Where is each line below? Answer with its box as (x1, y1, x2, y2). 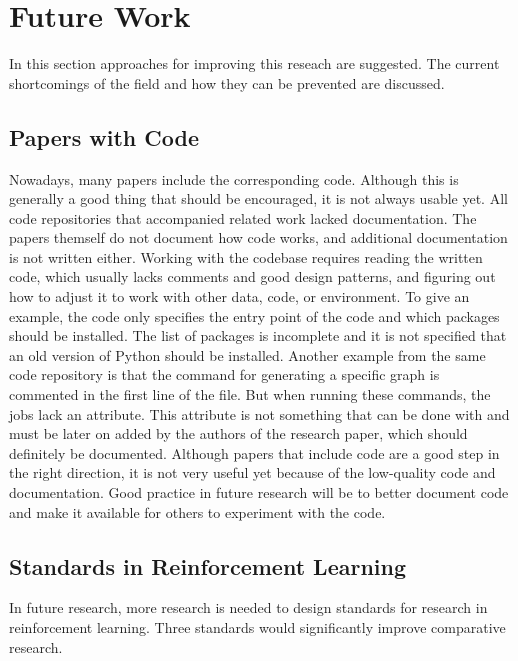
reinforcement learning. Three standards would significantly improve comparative (9, 617, 506, 637)
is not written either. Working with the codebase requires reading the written (9, 246, 483, 267)
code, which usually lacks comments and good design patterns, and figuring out (9, 266, 496, 287)
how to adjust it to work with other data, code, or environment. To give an (9, 286, 470, 307)
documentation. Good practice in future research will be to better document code (9, 482, 509, 503)
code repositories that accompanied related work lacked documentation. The (9, 207, 477, 228)
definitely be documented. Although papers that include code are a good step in (9, 442, 500, 463)
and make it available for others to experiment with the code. (9, 501, 386, 522)
